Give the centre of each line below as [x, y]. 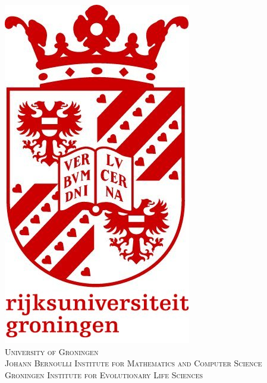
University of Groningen [52, 351]
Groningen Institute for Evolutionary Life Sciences [104, 374]
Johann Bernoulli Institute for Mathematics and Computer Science [133, 363]
